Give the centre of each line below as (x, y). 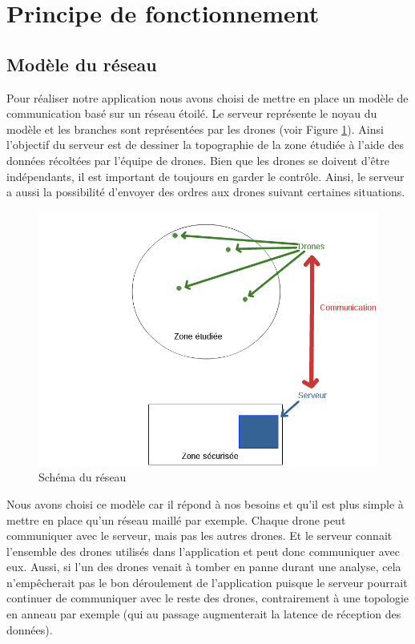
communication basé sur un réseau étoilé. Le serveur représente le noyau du (192, 113)
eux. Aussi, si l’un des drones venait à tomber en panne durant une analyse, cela (204, 567)
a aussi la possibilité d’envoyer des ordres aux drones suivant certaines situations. (206, 192)
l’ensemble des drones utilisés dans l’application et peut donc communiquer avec (203, 551)
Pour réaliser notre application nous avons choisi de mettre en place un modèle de (207, 97)
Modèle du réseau (82, 64)
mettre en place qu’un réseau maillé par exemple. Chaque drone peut (176, 519)
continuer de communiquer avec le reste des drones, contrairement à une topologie (208, 598)
